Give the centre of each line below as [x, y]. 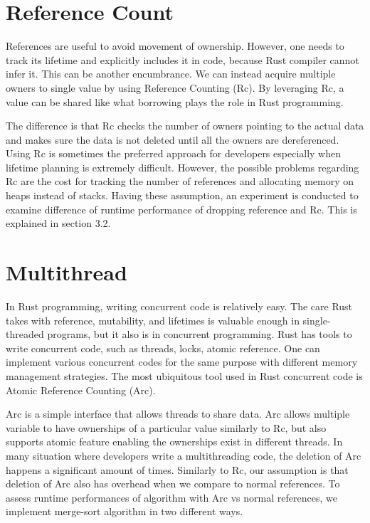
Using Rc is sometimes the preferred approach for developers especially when [174, 153]
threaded [25, 334]
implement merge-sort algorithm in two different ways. [125, 511]
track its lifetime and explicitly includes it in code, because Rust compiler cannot [183, 59]
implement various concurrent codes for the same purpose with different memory [182, 362]
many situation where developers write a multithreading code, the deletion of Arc [184, 455]
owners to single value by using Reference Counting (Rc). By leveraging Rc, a [175, 87]
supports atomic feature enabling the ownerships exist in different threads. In [174, 442]
